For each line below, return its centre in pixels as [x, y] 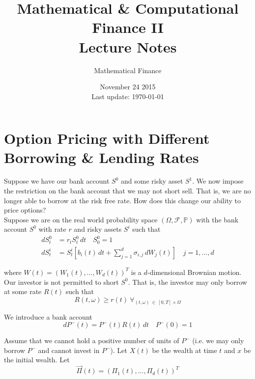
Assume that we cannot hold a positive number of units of [92, 340]
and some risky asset [152, 181]
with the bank [217, 219]
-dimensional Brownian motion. [194, 272]
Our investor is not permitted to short [61, 282]
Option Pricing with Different [107, 138]
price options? [25, 210]
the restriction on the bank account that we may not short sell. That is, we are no [127, 190]
